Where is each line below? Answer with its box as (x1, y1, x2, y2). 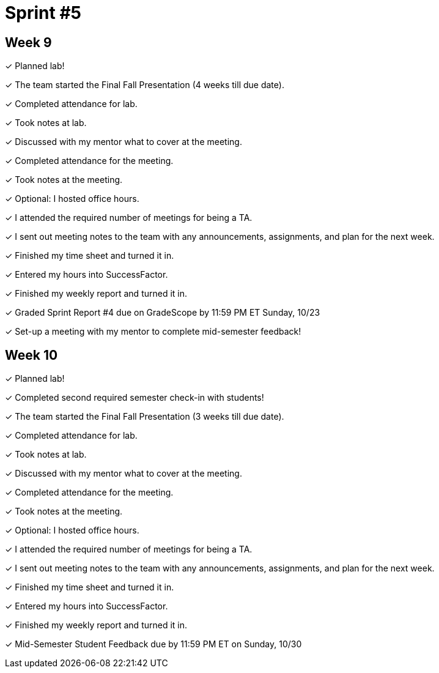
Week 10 (5, 347, 58, 363)
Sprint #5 (5, 2, 82, 23)
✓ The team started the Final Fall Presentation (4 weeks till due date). (5, 80, 284, 91)
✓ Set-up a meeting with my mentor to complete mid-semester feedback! (5, 326, 301, 337)
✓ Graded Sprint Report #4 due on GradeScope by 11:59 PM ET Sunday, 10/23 (5, 307, 320, 318)
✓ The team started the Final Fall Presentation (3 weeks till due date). (5, 411, 284, 422)
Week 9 (5, 34, 52, 50)
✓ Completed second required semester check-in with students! (5, 392, 264, 403)
